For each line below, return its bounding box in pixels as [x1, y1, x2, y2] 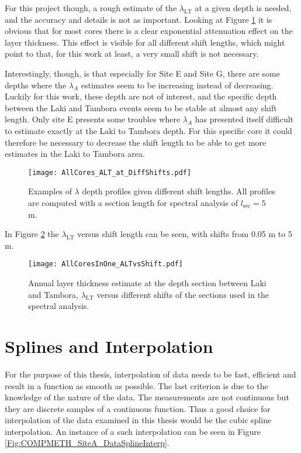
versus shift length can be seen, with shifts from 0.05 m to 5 [77, 228, 292, 240]
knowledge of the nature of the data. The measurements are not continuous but [5, 391, 289, 403]
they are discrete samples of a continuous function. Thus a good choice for [5, 402, 271, 414]
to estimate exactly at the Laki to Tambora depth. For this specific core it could [5, 124, 292, 136]
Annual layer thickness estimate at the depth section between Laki [28, 277, 267, 289]
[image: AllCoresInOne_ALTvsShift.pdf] [28, 260, 183, 269]
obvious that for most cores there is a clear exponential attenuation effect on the [5, 25, 293, 37]
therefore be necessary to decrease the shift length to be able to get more [5, 136, 267, 148]
